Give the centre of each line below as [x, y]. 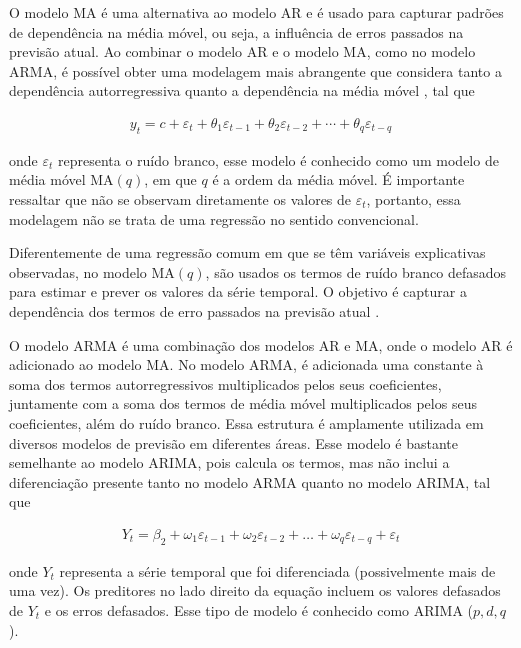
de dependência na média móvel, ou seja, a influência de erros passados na [236, 31]
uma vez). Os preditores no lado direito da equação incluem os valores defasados [255, 590]
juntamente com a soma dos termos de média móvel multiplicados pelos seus [243, 403]
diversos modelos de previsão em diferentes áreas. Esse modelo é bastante [233, 442]
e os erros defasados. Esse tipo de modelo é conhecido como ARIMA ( [259, 609]
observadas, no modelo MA [92, 271]
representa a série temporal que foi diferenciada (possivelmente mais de [277, 570]
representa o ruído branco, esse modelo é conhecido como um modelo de [278, 159]
